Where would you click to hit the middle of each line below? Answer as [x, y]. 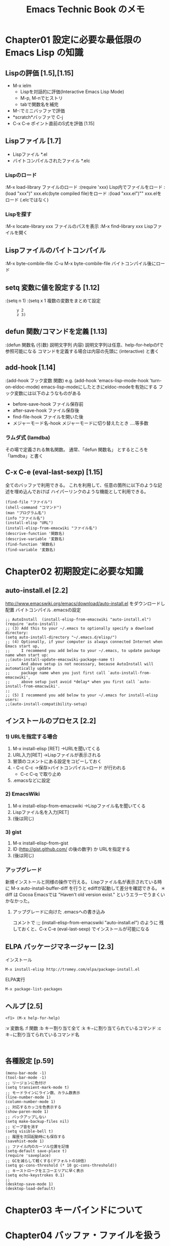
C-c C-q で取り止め [41, 774]
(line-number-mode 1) [28, 1097]
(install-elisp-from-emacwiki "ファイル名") [51, 528]
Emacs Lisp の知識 [44, 53]
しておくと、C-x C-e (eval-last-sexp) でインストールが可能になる [81, 929]
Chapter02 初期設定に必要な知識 [74, 571]
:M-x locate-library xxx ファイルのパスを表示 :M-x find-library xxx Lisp [79, 226]
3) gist [13, 832]
